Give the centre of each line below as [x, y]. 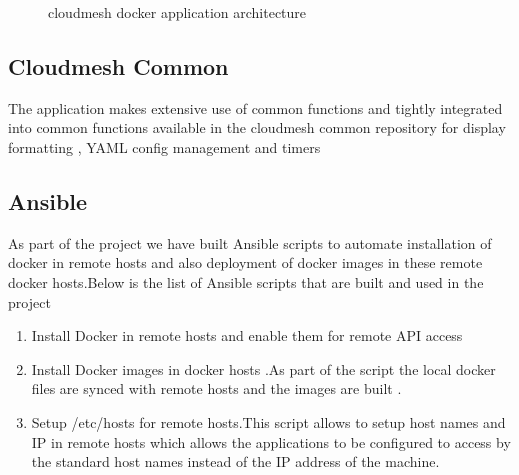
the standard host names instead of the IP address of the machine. [235, 461]
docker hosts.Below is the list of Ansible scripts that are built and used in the [246, 281]
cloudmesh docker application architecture [177, 12]
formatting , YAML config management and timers [164, 146]
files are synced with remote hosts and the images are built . [216, 388]
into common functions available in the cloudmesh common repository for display [257, 127]
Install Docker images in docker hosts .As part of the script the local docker [263, 368]
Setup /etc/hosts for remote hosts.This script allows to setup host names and [268, 421]
